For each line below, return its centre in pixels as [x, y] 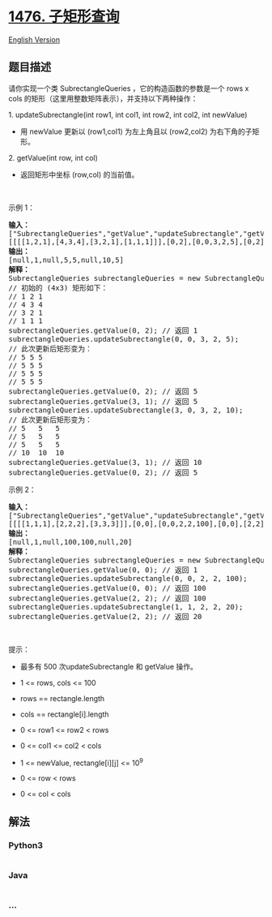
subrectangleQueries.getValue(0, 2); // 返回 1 [103, 330]
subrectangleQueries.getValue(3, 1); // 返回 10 [105, 462]
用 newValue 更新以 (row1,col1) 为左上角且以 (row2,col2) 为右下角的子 [136, 131]
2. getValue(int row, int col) [53, 157]
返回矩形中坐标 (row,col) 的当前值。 [79, 174]
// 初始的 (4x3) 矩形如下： [58, 288]
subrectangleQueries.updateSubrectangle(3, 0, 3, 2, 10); [126, 410]
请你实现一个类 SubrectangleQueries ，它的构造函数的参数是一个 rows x [129, 88]
